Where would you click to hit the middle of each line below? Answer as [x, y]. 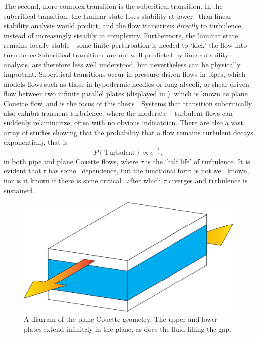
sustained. [19, 190]
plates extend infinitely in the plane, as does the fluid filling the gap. [128, 328]
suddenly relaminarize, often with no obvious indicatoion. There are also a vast [124, 123]
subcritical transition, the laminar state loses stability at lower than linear [118, 16]
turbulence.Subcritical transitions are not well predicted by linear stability [116, 54]
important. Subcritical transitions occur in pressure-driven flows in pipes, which [125, 74]
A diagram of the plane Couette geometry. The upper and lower [121, 318]
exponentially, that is [36, 142]
